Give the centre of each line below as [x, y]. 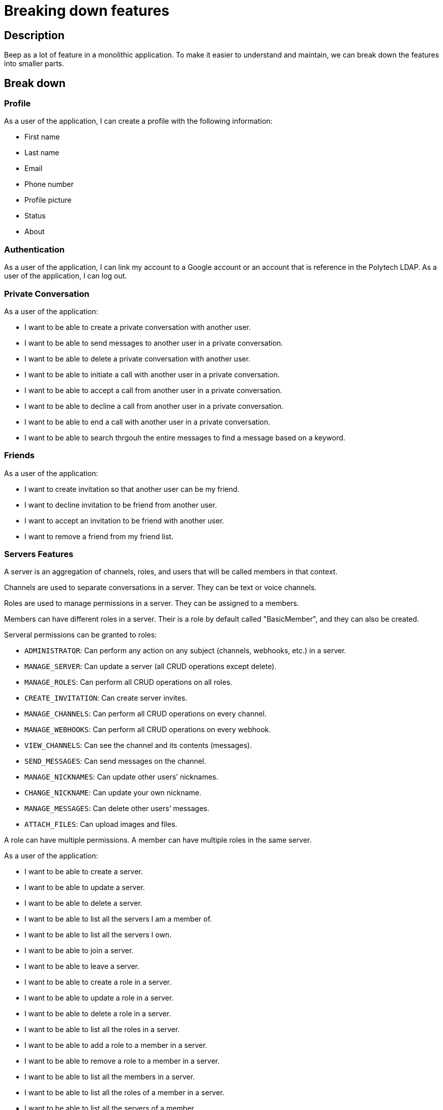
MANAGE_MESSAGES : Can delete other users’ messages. [117, 809]
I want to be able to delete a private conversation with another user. [138, 358]
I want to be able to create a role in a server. [98, 982]
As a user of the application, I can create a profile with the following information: [138, 121]
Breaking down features [87, 11]
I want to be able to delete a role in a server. [98, 1014]
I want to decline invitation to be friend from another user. [121, 505]
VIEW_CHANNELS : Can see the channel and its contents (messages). [138, 745]
